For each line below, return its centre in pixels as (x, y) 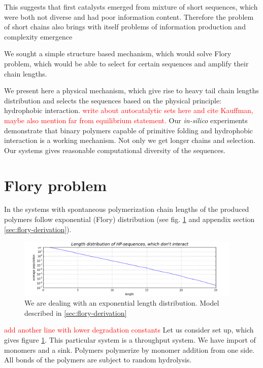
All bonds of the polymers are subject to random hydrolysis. (98, 360)
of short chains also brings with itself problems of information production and (125, 27)
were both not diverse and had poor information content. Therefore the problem (129, 16)
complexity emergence (38, 36)
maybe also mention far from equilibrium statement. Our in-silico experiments (126, 120)
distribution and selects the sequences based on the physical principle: (113, 100)
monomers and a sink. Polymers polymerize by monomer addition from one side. (129, 349)
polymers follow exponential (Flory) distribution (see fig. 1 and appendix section (129, 219)
